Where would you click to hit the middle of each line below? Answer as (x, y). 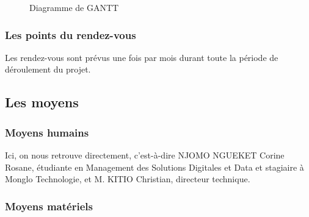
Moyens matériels (49, 206)
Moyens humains (47, 132)
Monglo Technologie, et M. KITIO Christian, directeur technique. (128, 179)
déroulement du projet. (48, 69)
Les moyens (42, 102)
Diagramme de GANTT (74, 7)
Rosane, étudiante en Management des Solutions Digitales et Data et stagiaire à (154, 167)
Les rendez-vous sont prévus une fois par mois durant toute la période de (142, 57)
